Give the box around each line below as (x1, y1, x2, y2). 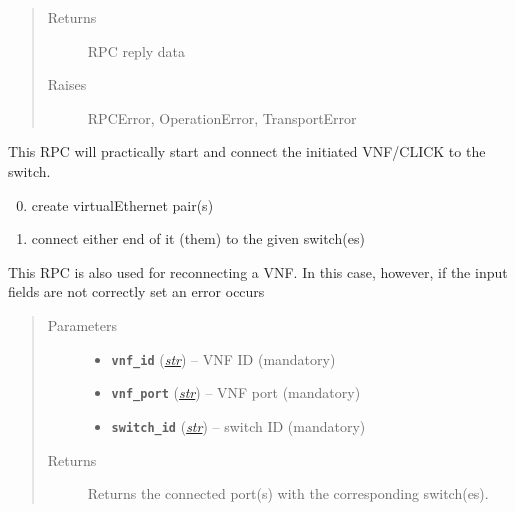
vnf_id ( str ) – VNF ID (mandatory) (111, 348, 336, 369)
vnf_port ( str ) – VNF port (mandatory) (111, 382, 361, 403)
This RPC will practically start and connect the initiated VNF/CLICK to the (8, 141, 486, 162)
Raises (47, 74, 87, 95)
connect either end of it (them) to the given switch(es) (31, 228, 365, 249)
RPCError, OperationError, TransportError (87, 107, 357, 128)
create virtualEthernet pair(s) (31, 194, 214, 215)
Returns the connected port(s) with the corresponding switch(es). (87, 483, 489, 504)
